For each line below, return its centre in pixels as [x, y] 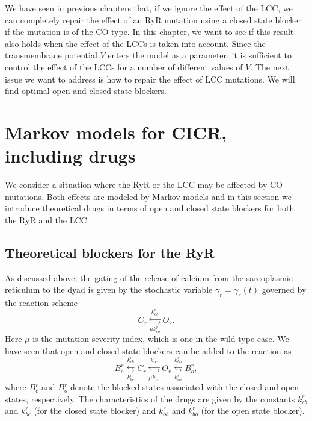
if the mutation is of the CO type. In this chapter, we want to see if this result [149, 32]
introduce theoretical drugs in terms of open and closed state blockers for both [150, 208]
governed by [284, 289]
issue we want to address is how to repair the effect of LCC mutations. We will [150, 79]
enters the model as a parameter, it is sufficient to [200, 55]
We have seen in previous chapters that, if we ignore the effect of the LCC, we [149, 8]
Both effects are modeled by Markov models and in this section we [169, 196]
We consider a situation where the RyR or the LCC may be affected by [136, 185]
